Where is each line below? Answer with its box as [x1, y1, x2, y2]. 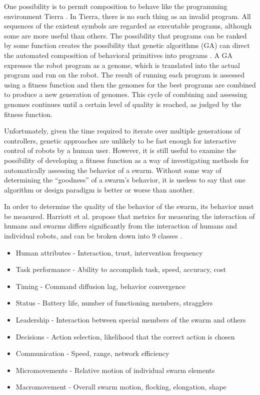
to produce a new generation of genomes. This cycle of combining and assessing [4, 89, 247, 99]
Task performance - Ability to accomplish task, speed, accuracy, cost [15, 264, 226, 274]
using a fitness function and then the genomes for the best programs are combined [4, 79, 256, 89]
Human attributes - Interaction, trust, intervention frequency [15, 247, 203, 257]
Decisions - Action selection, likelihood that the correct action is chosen [15, 331, 235, 341]
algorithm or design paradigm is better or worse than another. [4, 184, 194, 194]
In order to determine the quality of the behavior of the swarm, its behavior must [4, 201, 254, 211]
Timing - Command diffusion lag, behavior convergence [15, 280, 185, 291]
